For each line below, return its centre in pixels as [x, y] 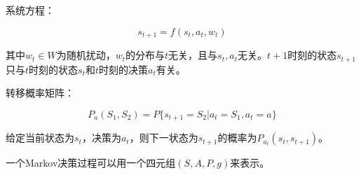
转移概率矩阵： [40, 93]
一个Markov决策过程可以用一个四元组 [91, 163]
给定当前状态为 [40, 138]
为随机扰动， [86, 55]
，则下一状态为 [164, 138]
